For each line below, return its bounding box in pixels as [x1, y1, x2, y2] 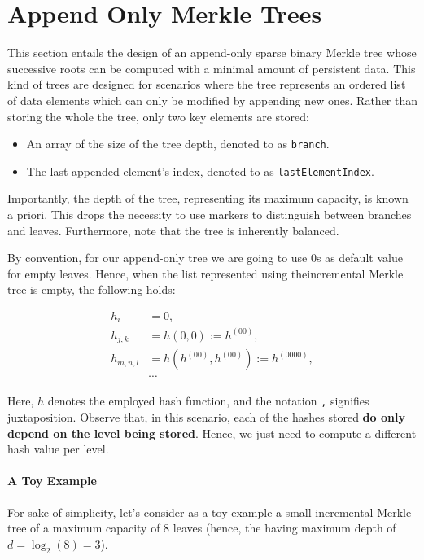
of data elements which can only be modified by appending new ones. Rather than [7, 91, 418, 108]
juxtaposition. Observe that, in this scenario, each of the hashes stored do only [7, 409, 405, 426]
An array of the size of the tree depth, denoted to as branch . [26, 135, 330, 152]
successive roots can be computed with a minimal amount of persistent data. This [7, 59, 416, 77]
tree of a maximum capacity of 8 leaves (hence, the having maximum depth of [7, 519, 396, 536]
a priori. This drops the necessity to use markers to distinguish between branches [7, 206, 412, 222]
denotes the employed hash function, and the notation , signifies [47, 392, 369, 409]
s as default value [316, 249, 403, 266]
